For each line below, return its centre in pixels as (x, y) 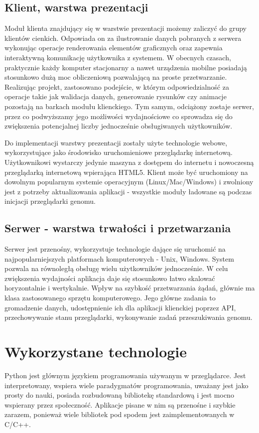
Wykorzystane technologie (96, 352)
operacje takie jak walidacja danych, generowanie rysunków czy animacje (116, 96)
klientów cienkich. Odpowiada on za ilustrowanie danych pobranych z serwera (123, 38)
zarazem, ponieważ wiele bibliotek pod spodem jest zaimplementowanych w (120, 414)
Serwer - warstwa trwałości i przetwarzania (118, 228)
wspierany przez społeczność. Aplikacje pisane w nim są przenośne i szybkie (120, 404)
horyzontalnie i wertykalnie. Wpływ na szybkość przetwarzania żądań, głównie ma (130, 288)
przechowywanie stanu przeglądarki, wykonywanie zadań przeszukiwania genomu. (129, 317)
